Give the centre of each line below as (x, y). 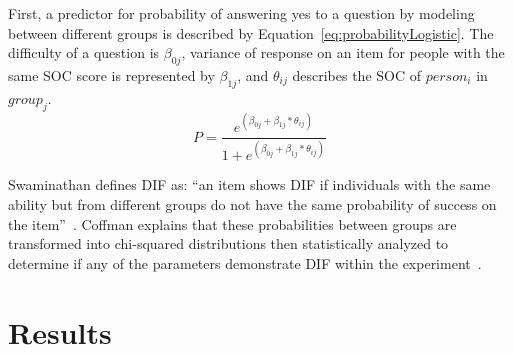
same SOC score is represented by (111, 74)
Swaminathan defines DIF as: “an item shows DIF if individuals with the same (249, 184)
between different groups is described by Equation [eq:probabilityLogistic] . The (251, 32)
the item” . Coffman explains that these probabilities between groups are (232, 223)
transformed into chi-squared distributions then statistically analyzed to (228, 243)
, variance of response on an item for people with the (343, 52)
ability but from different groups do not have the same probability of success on (252, 204)
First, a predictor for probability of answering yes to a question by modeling (241, 13)
